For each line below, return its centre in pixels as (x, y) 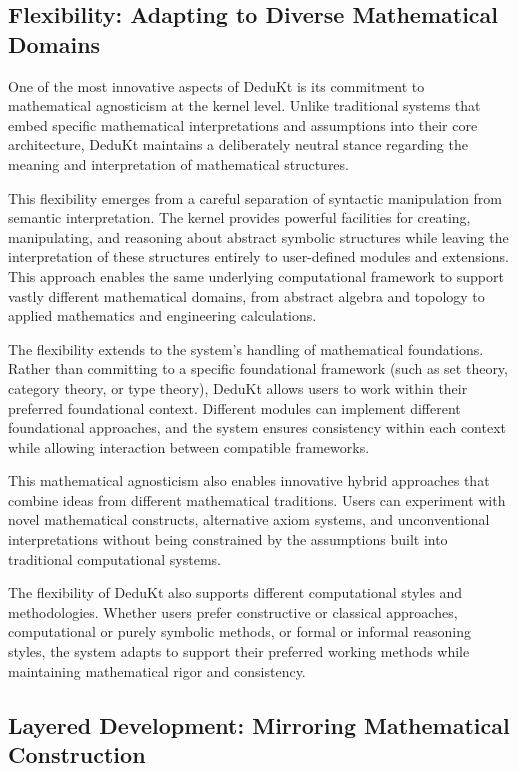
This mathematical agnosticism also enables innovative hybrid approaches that (249, 480)
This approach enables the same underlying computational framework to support (256, 275)
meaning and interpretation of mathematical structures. (178, 163)
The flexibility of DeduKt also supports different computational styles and (235, 592)
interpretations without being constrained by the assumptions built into (228, 539)
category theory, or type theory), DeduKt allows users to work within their (238, 387)
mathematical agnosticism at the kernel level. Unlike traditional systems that (244, 105)
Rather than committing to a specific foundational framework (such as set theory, (258, 368)
